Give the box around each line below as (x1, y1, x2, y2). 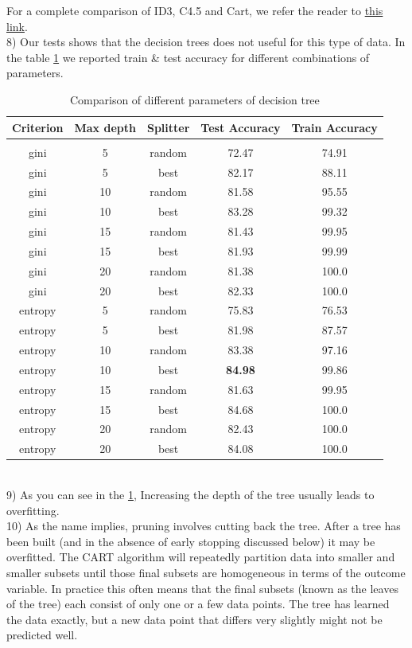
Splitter (146, 119, 190, 135)
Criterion (12, 119, 64, 135)
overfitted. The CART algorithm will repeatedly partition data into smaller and (6, 548, 395, 565)
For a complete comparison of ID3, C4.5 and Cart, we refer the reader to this (6, 2, 383, 18)
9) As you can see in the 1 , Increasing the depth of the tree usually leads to (6, 486, 375, 502)
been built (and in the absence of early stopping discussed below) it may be (6, 533, 375, 549)
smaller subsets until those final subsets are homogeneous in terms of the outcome (6, 564, 406, 580)
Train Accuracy (291, 119, 378, 135)
